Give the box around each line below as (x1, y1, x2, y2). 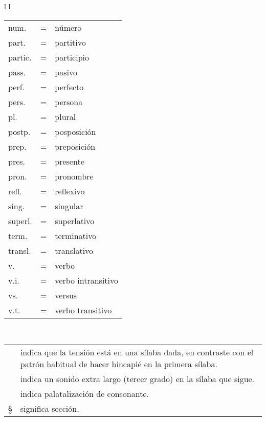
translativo (55, 244, 94, 256)
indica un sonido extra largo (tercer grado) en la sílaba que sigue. (20, 373, 255, 385)
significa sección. (20, 403, 79, 415)
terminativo (55, 229, 97, 242)
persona (55, 95, 83, 108)
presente (55, 155, 84, 167)
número (55, 21, 82, 33)
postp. (8, 125, 31, 137)
